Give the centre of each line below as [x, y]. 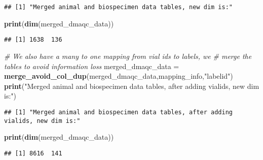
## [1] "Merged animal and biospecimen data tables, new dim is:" [119, 7]
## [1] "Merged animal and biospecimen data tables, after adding [119, 112]
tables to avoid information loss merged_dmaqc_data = [92, 66]
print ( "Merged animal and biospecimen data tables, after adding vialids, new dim [132, 86]
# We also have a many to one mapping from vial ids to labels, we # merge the [128, 56]
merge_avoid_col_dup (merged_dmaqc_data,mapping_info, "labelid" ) [119, 76]
